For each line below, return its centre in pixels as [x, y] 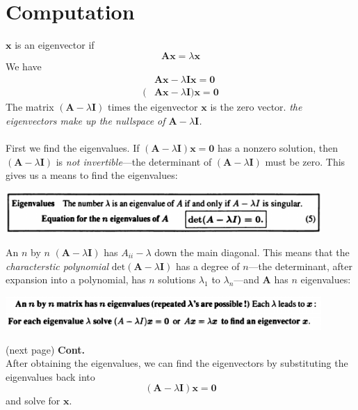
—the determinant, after [300, 266]
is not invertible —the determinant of [134, 161]
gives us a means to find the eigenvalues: [92, 175]
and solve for [33, 401]
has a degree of [208, 266]
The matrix [30, 107]
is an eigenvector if [55, 45]
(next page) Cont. [45, 349]
